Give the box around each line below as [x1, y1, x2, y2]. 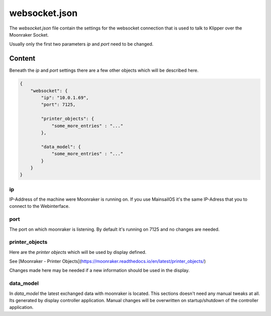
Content [9, 54, 36, 63]
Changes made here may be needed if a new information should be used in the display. [9, 267, 190, 273]
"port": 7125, [41, 102, 76, 108]
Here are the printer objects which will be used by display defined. [9, 249, 147, 255]
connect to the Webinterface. [9, 203, 70, 209]
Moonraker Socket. [9, 32, 49, 38]
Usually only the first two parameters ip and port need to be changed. [9, 41, 154, 47]
